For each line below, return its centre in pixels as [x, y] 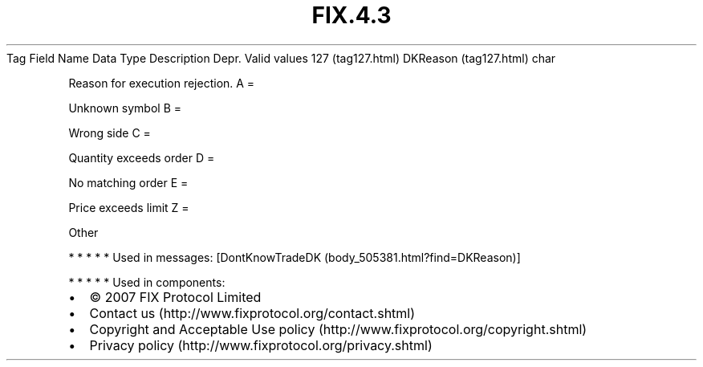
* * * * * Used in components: [147, 282]
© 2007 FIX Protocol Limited [175, 297]
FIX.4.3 [351, 15]
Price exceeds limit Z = [129, 207]
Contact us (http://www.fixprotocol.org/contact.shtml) [252, 313]
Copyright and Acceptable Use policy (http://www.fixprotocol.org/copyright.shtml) [338, 329]
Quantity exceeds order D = [142, 157]
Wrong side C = [110, 133]
